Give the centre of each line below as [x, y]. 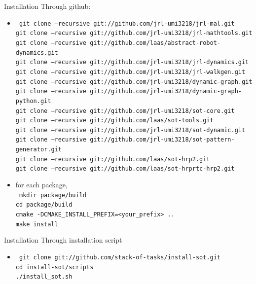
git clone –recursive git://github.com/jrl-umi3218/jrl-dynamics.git [132, 62]
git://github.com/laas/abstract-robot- [155, 43]
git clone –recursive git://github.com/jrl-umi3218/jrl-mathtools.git [134, 33]
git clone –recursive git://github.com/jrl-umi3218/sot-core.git [125, 111]
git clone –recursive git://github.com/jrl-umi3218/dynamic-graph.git [134, 82]
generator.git [38, 150]
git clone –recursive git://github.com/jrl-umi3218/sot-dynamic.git [130, 130]
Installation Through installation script [63, 240]
